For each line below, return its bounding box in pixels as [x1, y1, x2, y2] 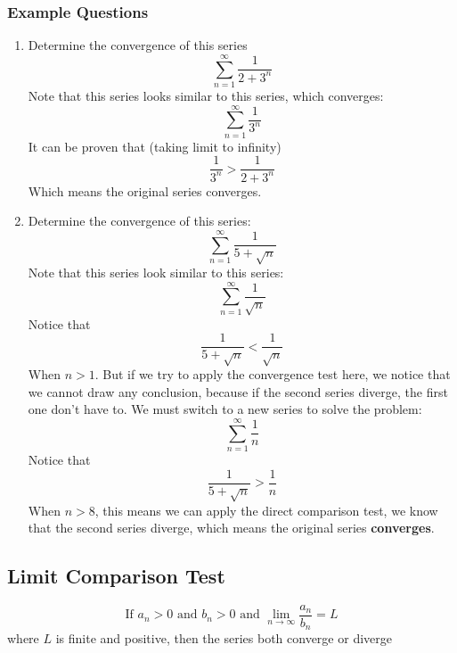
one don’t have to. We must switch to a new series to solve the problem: [28, 400, 422, 418]
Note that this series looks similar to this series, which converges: [28, 86, 384, 104]
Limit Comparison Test [7, 562, 225, 590]
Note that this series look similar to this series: [28, 263, 284, 281]
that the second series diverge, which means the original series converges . [28, 518, 435, 537]
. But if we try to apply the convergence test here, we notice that [94, 365, 451, 384]
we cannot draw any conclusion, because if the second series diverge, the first [28, 382, 448, 401]
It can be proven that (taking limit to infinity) [28, 136, 282, 155]
